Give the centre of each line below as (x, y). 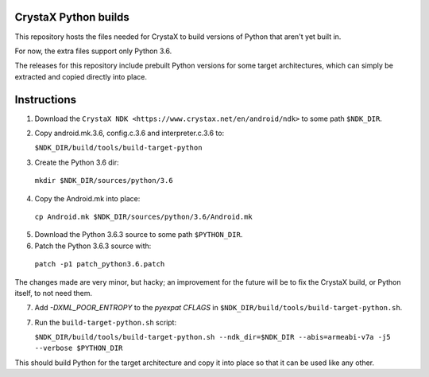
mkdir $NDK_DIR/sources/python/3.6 (104, 181)
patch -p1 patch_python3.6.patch (100, 264)
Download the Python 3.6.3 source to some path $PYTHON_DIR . (139, 235)
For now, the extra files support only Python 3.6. (93, 51)
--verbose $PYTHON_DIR (79, 348)
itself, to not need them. (54, 293)
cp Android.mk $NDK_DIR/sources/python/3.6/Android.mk (144, 216)
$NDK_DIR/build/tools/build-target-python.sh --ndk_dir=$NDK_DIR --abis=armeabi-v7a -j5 (213, 337)
